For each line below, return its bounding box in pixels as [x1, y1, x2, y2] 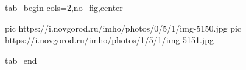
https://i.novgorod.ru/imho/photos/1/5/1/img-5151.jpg [5, 33, 214, 46]
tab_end [5, 54, 37, 66]
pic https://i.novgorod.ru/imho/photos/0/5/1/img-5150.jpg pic [5, 21, 242, 34]
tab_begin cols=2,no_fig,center [5, 1, 123, 13]
